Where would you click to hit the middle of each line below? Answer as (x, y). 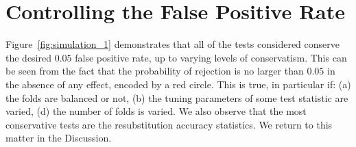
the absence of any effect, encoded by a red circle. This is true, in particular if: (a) (178, 84)
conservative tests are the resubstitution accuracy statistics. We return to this (169, 124)
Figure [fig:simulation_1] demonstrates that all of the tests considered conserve (173, 44)
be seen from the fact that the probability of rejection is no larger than (155, 71)
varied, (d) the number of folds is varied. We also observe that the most (156, 111)
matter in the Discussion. (59, 138)
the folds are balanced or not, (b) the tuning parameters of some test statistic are (177, 97)
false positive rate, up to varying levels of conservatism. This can (211, 57)
